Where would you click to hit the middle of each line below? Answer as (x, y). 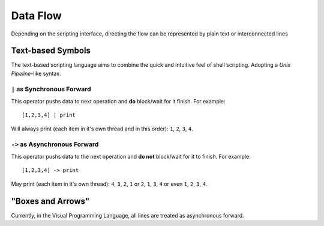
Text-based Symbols (51, 51)
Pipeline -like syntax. (36, 73)
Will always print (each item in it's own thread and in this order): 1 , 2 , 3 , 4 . (102, 129)
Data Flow (37, 16)
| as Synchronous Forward (51, 89)
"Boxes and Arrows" (50, 201)
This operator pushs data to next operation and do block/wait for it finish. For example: (118, 101)
